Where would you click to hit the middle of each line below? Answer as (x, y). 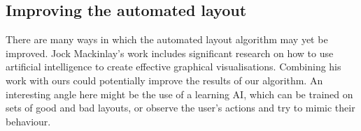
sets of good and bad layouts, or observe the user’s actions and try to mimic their (180, 108)
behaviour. (28, 121)
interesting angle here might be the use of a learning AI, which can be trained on (179, 94)
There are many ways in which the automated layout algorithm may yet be (167, 39)
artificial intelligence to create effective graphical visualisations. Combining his (174, 67)
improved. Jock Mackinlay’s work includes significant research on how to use (170, 53)
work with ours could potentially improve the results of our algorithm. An (164, 80)
